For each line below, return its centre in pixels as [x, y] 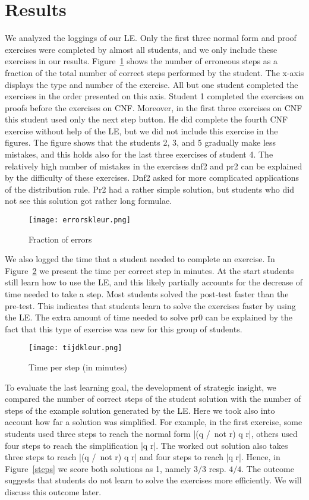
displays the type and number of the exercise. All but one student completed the [152, 84]
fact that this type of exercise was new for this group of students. [124, 328]
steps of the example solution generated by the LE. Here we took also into [140, 410]
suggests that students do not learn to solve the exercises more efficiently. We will [153, 480]
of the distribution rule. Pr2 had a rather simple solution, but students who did [149, 189]
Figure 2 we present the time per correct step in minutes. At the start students [149, 270]
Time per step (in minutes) [78, 367]
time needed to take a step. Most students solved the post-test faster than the [147, 294]
